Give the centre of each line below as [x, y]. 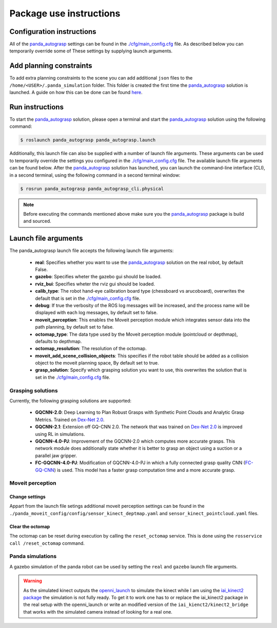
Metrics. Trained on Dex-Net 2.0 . [70, 420]
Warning [33, 581]
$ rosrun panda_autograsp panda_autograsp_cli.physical [92, 188]
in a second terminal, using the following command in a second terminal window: [95, 175]
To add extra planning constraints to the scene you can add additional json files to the [101, 78]
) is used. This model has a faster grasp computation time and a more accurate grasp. [145, 470]
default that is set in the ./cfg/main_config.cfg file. [88, 298]
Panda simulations [33, 556]
